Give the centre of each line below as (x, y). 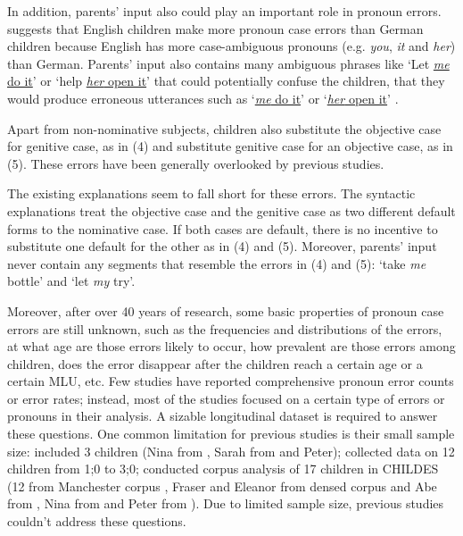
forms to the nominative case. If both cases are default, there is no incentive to (223, 228)
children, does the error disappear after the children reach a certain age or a (215, 363)
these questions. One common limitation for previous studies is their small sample (231, 434)
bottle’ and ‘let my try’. (71, 281)
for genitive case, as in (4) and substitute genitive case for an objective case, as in (230, 146)
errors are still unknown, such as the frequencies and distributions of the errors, (225, 328)
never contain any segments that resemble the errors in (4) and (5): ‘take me (217, 263)
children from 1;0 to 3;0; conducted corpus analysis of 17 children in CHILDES (223, 469)
